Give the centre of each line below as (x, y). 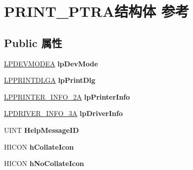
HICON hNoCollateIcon (44, 163)
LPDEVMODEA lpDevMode (51, 63)
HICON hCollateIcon (39, 146)
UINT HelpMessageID (42, 130)
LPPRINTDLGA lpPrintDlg (50, 80)
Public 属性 (33, 42)
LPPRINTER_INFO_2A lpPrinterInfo (67, 96)
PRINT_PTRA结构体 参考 (96, 11)
